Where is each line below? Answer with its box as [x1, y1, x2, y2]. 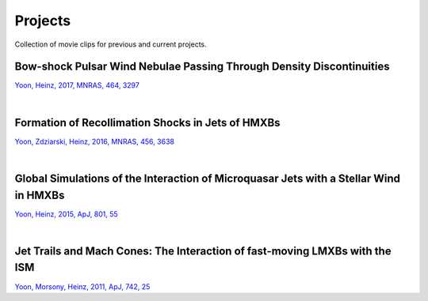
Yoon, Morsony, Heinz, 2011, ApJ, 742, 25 [14, 281, 151, 292]
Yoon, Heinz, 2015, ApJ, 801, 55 [14, 209, 118, 219]
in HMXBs [14, 188, 65, 201]
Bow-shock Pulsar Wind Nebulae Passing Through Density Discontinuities [14, 60, 390, 73]
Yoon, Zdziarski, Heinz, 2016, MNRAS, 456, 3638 [14, 137, 174, 146]
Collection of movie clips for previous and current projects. [14, 40, 208, 49]
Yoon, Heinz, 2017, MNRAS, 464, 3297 [14, 81, 140, 90]
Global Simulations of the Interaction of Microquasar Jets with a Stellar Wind [14, 171, 400, 185]
